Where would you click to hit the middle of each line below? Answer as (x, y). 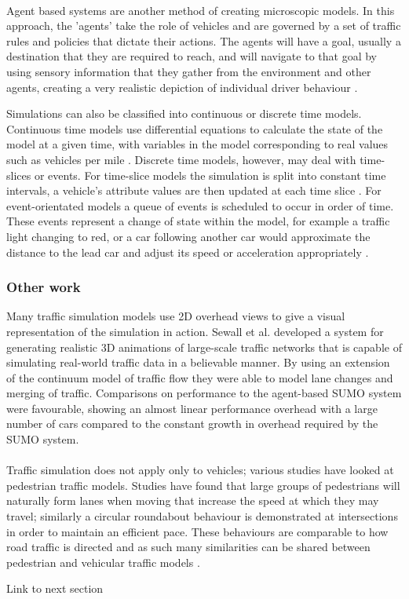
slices (19, 175)
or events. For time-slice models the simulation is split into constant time (210, 175)
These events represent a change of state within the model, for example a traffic (198, 221)
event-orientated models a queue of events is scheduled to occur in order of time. (200, 205)
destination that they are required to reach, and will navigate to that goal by (192, 56)
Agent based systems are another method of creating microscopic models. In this (201, 10)
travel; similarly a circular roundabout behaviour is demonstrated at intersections (202, 516)
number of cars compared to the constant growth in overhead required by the (192, 424)
